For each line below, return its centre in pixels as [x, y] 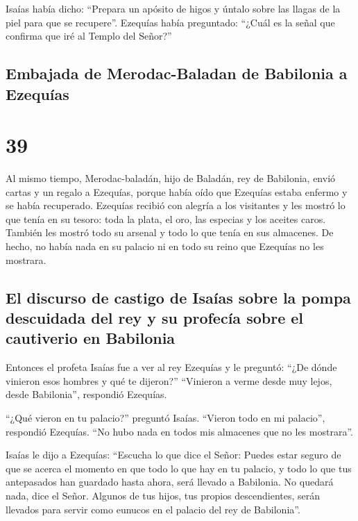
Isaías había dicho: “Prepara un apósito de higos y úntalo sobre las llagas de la [173, 8]
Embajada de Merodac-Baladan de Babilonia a [177, 73]
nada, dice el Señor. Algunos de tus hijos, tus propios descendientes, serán [163, 495]
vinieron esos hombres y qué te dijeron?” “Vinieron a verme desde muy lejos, [169, 380]
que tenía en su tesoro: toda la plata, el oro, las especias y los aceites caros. [166, 218]
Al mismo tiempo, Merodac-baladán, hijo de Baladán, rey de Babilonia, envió [171, 178]
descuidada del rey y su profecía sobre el [155, 318]
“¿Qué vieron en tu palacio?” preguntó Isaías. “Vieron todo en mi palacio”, [165, 417]
